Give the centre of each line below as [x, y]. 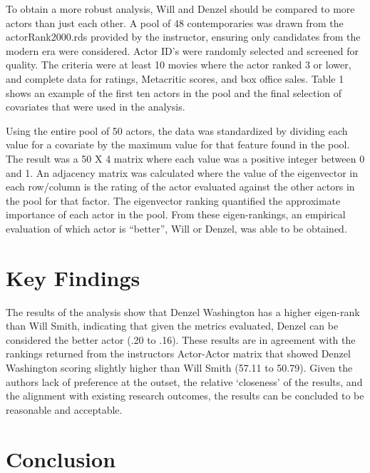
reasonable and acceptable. [64, 409]
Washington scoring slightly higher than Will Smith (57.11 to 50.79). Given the [179, 367]
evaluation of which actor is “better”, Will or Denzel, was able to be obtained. [176, 228]
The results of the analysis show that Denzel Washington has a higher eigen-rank [183, 311]
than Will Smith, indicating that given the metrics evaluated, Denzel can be [172, 326]
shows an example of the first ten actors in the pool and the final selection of [174, 92]
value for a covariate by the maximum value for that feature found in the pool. [178, 144]
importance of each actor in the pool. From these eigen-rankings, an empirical [176, 214]
